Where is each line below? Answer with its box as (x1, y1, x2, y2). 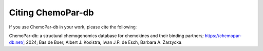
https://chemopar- (205, 33, 242, 38)
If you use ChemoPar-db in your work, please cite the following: (9, 24, 137, 30)
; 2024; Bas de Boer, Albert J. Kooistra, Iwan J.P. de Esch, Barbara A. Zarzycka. (23, 39, 183, 45)
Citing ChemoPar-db (9, 7, 94, 18)
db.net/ (9, 39, 24, 45)
